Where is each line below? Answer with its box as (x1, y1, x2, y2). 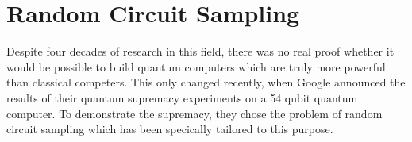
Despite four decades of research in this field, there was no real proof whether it (6, 43, 395, 59)
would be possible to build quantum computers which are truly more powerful (6, 58, 386, 75)
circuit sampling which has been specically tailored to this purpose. (6, 121, 333, 137)
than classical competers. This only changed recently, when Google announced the (6, 74, 406, 90)
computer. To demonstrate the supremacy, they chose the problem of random (6, 105, 383, 121)
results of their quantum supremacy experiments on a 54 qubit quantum (6, 89, 358, 106)
